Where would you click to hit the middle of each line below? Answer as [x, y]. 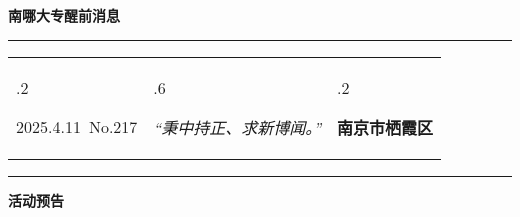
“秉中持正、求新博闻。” [237, 127]
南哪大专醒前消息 [64, 15]
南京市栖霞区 [385, 127]
